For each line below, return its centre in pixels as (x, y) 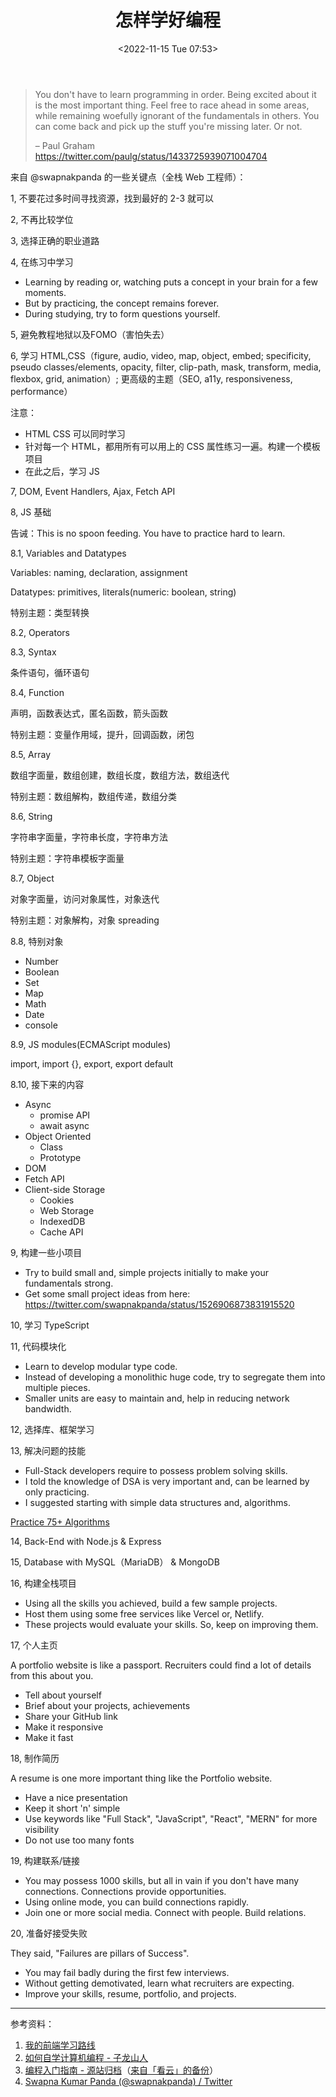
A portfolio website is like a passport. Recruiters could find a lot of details (161, 1665)
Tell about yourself (63, 1695)
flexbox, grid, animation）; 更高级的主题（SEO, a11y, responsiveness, (151, 378)
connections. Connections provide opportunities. (125, 1891)
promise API (65, 1115)
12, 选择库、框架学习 (52, 1429)
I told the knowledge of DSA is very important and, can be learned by (167, 1481)
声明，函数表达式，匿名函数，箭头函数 (89, 713)
